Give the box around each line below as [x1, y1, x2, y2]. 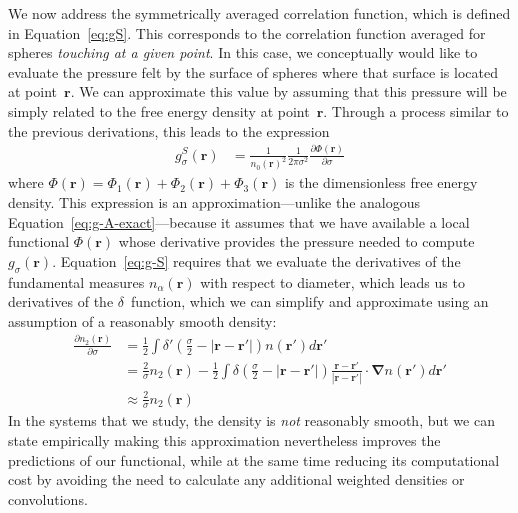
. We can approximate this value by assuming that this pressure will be [70, 81, 507, 102]
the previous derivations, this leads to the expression [8, 120, 330, 141]
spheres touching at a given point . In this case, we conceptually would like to [8, 42, 478, 63]
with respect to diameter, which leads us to [200, 271, 465, 292]
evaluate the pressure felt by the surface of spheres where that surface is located [8, 61, 498, 82]
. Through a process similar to [323, 100, 509, 121]
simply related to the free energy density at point [8, 100, 310, 121]
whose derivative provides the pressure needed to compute [118, 231, 475, 252]
